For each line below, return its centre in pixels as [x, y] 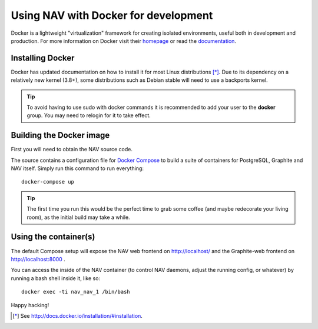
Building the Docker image [60, 135]
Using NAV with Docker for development [112, 15]
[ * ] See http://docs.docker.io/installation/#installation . [77, 315]
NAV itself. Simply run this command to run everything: [77, 168]
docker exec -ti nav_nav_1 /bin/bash [76, 292]
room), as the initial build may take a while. [78, 217]
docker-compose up [48, 182]
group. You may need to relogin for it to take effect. [89, 115]
